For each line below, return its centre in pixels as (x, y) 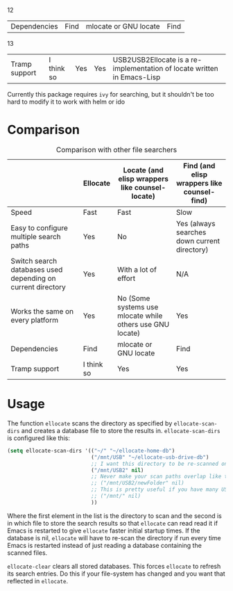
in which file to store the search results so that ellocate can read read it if (113, 523)
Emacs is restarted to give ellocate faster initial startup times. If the (104, 531)
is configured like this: (39, 438)
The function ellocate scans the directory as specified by (90, 423)
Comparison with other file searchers (116, 149)
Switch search (34, 261)
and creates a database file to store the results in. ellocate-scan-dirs (121, 430)
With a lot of (137, 269)
